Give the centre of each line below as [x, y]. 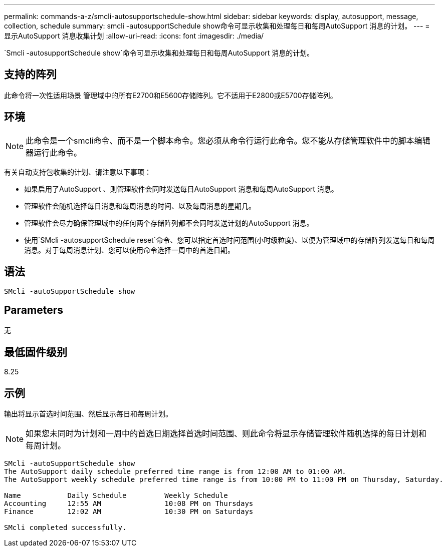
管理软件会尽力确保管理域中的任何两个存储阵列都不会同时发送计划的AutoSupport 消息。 [169, 223]
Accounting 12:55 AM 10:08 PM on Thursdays [129, 504]
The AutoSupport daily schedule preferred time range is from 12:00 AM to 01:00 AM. [175, 472]
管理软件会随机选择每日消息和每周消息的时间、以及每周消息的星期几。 [140, 206]
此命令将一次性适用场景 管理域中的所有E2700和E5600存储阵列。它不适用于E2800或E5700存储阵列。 [171, 95]
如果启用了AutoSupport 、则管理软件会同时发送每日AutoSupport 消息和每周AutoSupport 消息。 [181, 189]
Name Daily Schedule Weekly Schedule [116, 496]
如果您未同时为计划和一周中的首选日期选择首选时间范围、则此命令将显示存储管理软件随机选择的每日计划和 [226, 434]
